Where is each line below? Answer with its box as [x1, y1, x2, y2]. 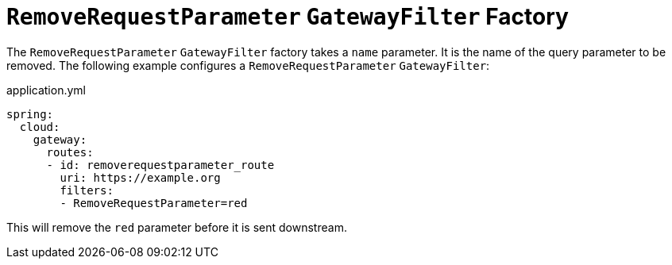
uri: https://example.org [60, 171, 221, 184]
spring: [6, 107, 54, 121]
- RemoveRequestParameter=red [60, 196, 248, 209]
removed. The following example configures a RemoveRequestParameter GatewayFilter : [6, 58, 490, 72]
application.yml [6, 83, 86, 97]
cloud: [19, 120, 60, 133]
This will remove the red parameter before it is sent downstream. [6, 220, 347, 234]
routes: [46, 145, 94, 159]
